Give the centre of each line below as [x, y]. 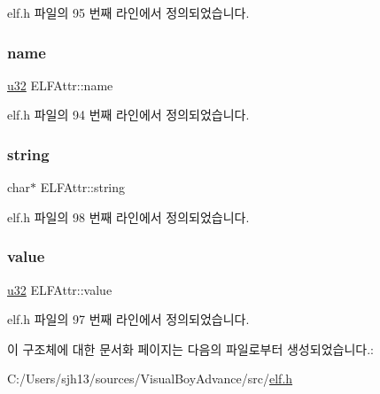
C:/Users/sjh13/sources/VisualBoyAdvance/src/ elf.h [150, 379]
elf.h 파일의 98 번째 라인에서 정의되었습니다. [128, 216]
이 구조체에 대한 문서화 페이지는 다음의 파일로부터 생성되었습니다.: [190, 348]
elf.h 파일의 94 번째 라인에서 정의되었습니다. [128, 115]
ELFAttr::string [83, 187]
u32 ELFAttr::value [60, 289]
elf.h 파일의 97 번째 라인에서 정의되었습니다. [128, 319]
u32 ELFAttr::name [60, 85]
